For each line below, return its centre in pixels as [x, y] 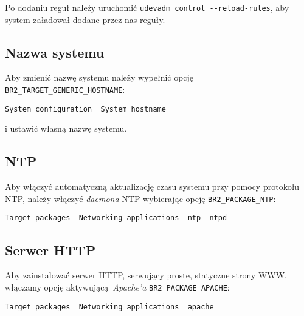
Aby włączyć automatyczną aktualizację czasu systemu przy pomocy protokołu [152, 187]
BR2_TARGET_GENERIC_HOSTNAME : [65, 89]
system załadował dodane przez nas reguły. [85, 19]
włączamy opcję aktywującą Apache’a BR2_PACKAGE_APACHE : [117, 287]
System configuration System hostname [85, 109]
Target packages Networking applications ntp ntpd [116, 218]
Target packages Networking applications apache [109, 307]
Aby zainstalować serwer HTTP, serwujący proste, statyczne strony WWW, [146, 275]
